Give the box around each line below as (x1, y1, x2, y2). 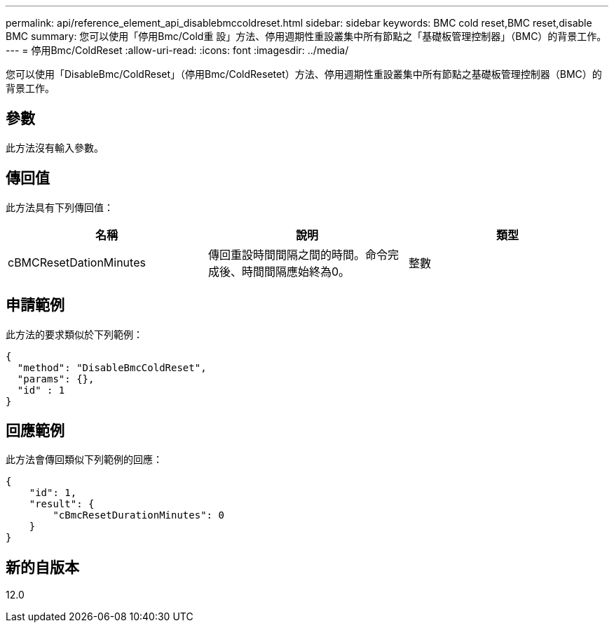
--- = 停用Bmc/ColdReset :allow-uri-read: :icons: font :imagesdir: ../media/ (6, 44, 349, 56)
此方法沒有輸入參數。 (6, 141, 104, 154)
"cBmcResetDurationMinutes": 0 (53, 509, 224, 521)
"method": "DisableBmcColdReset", (17, 361, 207, 373)
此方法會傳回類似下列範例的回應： (6, 453, 163, 466)
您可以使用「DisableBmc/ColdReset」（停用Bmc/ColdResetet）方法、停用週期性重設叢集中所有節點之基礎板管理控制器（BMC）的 (6, 68, 602, 80)
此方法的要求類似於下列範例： (6, 328, 143, 340)
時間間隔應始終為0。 (241, 264, 350, 279)
